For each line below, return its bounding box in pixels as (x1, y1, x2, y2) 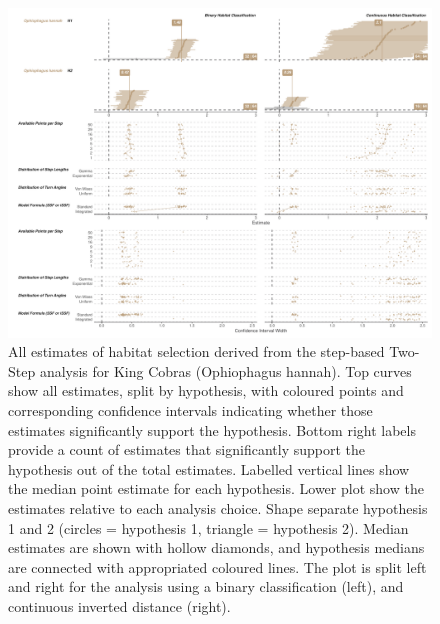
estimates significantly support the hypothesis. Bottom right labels (8, 419, 416, 440)
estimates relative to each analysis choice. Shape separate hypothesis (8, 497, 428, 518)
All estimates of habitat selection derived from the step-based (8, 341, 385, 362)
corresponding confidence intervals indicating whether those (8, 399, 373, 420)
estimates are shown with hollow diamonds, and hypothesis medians (8, 537, 425, 558)
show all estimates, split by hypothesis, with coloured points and (8, 380, 404, 401)
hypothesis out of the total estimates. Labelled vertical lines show (8, 458, 410, 479)
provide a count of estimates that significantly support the (8, 439, 366, 460)
